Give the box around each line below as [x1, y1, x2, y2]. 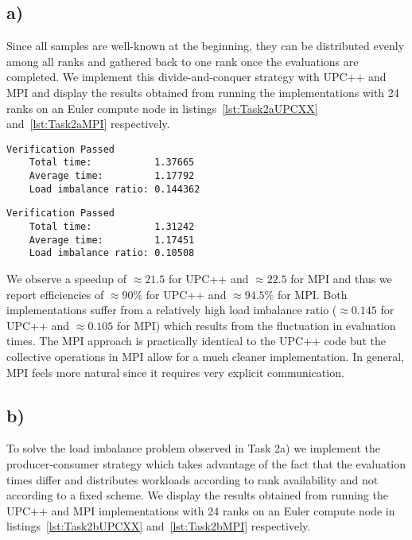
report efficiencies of [6, 286, 104, 302]
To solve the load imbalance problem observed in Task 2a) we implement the [6, 440, 381, 456]
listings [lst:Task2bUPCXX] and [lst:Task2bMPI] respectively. [6, 518, 311, 534]
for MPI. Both [277, 286, 348, 302]
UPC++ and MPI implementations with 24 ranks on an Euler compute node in [6, 502, 395, 519]
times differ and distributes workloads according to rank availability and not [6, 471, 379, 488]
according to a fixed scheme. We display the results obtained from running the [6, 487, 388, 503]
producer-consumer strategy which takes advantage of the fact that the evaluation [6, 455, 406, 472]
